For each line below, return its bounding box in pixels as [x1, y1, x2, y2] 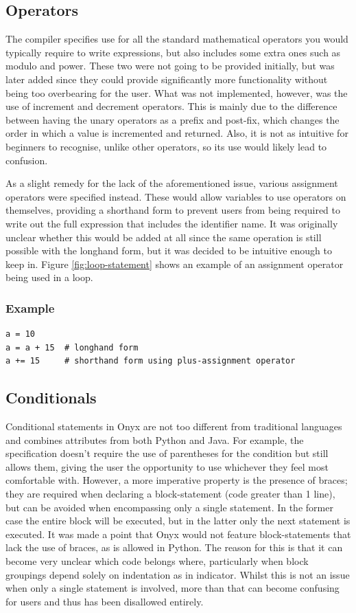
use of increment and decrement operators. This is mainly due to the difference [5, 99, 337, 113]
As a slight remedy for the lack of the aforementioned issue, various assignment [5, 176, 338, 190]
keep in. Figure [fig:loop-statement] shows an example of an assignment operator [5, 256, 344, 271]
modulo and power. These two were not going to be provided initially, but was [5, 58, 335, 73]
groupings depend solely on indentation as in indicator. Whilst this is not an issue [5, 567, 350, 581]
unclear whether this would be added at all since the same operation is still [5, 230, 322, 244]
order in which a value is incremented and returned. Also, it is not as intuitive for [5, 126, 348, 140]
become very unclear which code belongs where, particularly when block [5, 554, 309, 568]
